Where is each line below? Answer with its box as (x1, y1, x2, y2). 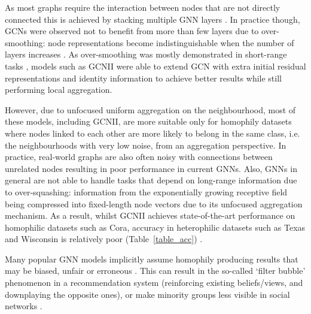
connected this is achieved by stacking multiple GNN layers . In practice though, (5, 13, 300, 25)
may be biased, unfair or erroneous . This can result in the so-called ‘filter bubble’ (5, 264, 306, 277)
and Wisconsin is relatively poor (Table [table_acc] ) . (5, 233, 203, 245)
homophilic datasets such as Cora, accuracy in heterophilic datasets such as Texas (5, 221, 306, 233)
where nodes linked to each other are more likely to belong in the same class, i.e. (5, 126, 300, 139)
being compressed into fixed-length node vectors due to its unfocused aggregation (5, 197, 303, 210)
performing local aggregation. (5, 83, 112, 96)
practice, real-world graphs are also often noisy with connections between (5, 150, 273, 163)
